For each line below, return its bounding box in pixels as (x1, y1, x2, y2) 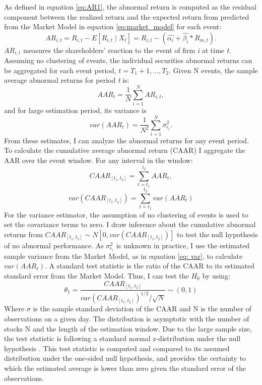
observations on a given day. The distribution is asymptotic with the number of (4, 313, 249, 324)
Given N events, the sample (173, 65, 258, 75)
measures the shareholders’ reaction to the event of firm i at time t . (23, 44, 231, 55)
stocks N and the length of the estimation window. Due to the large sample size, (4, 323, 252, 334)
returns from (4, 229, 43, 239)
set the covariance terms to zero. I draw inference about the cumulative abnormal (4, 219, 256, 230)
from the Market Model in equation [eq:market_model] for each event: (4, 21, 222, 32)
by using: (202, 270, 230, 281)
